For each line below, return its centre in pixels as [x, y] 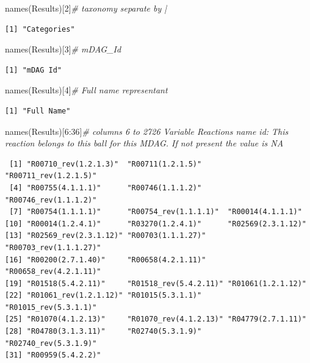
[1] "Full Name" [38, 111]
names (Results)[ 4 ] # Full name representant [86, 90]
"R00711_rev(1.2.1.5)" [51, 176]
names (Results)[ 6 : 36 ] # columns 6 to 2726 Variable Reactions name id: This [147, 131]
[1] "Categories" [40, 29]
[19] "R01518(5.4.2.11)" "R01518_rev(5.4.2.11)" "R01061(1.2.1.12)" [156, 283]
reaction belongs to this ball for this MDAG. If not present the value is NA [144, 143]
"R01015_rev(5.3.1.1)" [51, 307]
